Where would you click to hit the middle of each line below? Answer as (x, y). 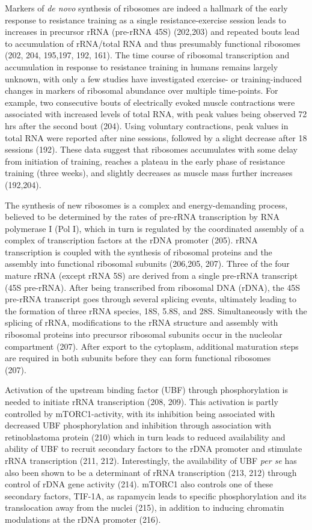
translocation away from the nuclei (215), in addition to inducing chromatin (145, 507)
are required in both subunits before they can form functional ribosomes (138, 358)
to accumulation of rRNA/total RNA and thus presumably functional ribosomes (153, 43)
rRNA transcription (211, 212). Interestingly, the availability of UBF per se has (151, 460)
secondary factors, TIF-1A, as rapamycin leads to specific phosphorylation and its (156, 495)
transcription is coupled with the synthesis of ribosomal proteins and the (139, 251)
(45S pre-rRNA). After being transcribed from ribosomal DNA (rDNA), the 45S (153, 287)
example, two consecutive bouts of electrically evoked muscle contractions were (150, 102)
